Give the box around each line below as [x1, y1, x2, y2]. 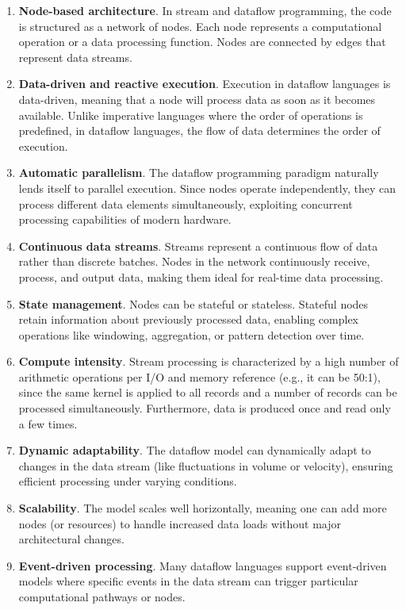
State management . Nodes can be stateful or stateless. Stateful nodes [18, 295, 369, 312]
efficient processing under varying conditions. [18, 473, 237, 489]
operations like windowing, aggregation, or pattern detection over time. [18, 326, 365, 343]
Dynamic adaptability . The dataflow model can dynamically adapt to [18, 442, 371, 458]
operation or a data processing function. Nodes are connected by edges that [18, 33, 386, 50]
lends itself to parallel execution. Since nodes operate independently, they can [18, 179, 396, 196]
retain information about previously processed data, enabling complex [18, 311, 359, 328]
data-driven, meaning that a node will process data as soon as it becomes [18, 90, 376, 107]
